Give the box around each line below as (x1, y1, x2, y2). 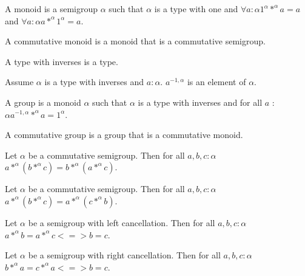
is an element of (187, 75, 246, 88)
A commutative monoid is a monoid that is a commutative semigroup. (5, 35, 266, 47)
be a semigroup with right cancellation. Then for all (28, 249, 221, 261)
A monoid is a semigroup (5, 2, 98, 15)
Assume (5, 75, 34, 88)
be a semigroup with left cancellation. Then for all (28, 216, 215, 229)
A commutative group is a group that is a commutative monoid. (5, 128, 243, 141)
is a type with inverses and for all (138, 95, 263, 108)
